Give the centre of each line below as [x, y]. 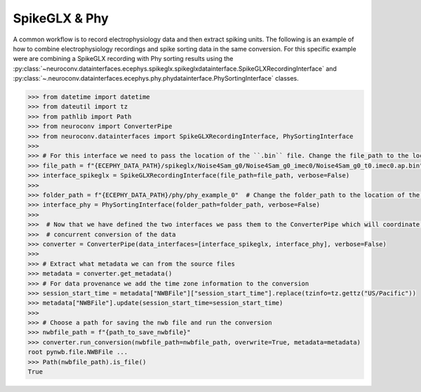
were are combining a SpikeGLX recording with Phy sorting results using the [123, 59]
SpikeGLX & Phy [61, 18]
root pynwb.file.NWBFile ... [78, 352]
